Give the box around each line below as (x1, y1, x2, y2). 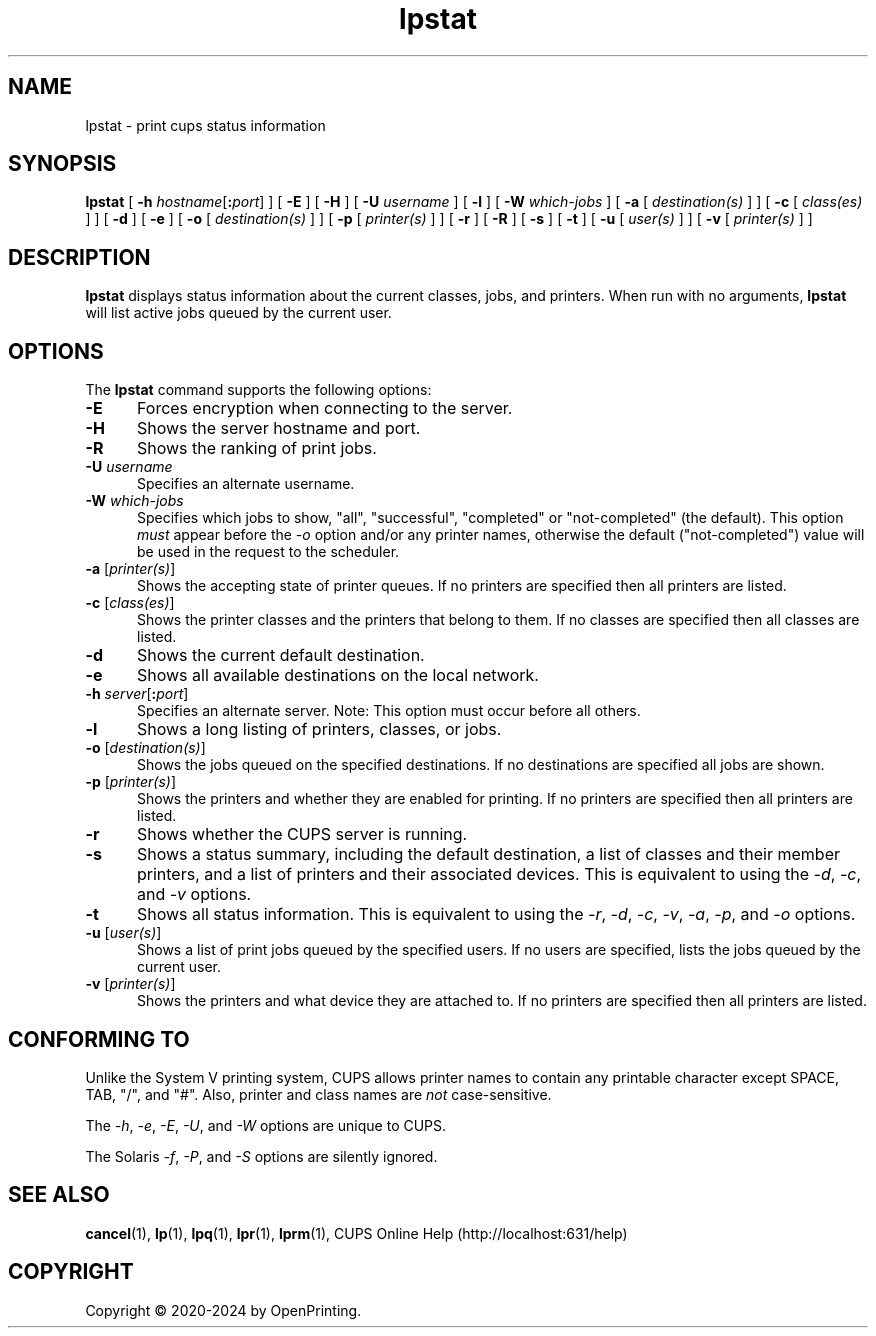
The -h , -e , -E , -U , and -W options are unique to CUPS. (85, 1116, 447, 1134)
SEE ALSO (8, 1182, 110, 1208)
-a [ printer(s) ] (85, 560, 176, 578)
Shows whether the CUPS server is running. (136, 824, 468, 845)
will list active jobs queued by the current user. (85, 304, 392, 322)
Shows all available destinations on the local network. (136, 665, 539, 686)
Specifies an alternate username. (137, 475, 355, 493)
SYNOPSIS (8, 151, 117, 177)
